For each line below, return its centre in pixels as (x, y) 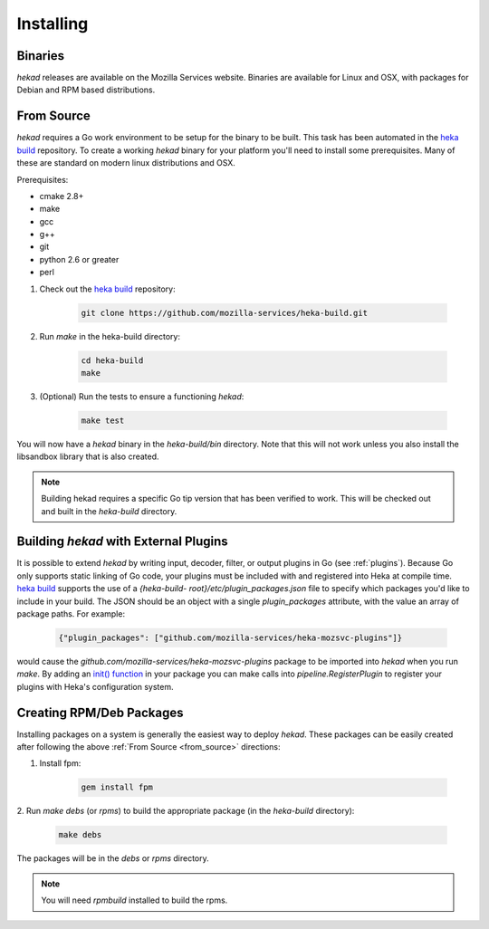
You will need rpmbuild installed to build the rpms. (134, 900)
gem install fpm (117, 787)
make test (103, 420)
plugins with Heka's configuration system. (95, 686)
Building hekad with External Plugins (122, 542)
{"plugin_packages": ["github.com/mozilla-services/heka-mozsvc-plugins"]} (230, 637)
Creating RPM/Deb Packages (100, 712)
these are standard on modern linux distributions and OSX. (126, 163)
